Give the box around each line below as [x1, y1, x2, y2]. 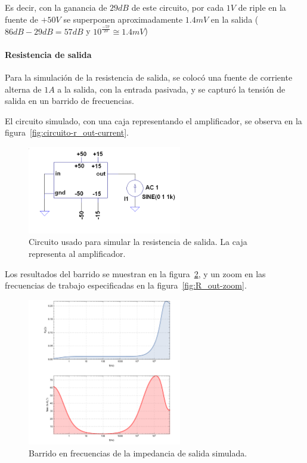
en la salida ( [210, 13, 259, 25]
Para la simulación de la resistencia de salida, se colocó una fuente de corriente [5, 70, 293, 83]
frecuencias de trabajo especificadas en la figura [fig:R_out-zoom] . [5, 279, 247, 292]
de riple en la [238, 1, 286, 13]
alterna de [5, 82, 42, 95]
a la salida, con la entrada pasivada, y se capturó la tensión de [57, 82, 286, 95]
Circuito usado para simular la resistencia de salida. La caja [29, 235, 247, 248]
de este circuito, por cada [131, 1, 224, 13]
